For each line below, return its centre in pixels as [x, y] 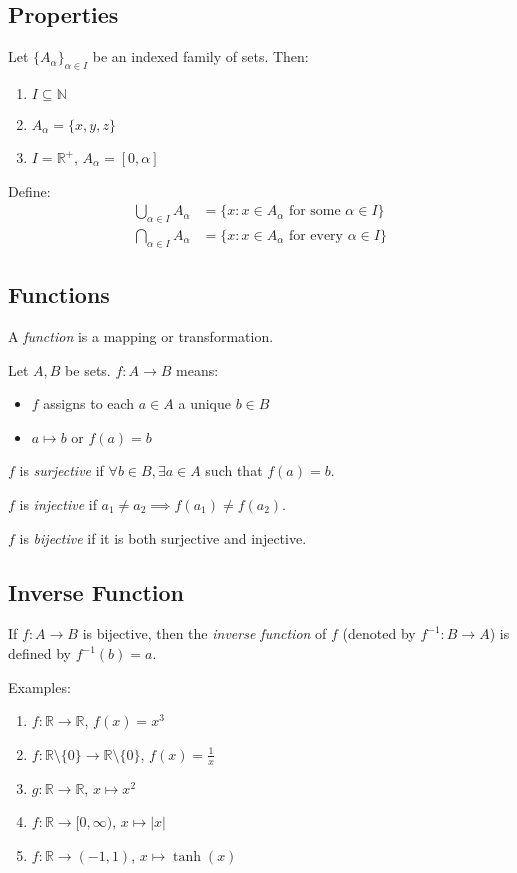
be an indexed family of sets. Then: [200, 56]
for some [314, 211]
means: [197, 369]
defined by [40, 653]
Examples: [39, 686]
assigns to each [89, 403]
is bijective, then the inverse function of [204, 633]
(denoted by [379, 633]
